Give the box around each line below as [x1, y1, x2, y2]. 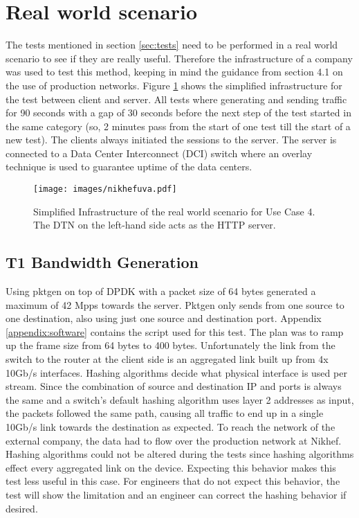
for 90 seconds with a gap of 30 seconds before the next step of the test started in [6, 105, 351, 120]
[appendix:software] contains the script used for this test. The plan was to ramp [6, 324, 344, 339]
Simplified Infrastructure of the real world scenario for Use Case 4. [33, 204, 315, 218]
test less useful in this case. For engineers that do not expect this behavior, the [6, 474, 340, 488]
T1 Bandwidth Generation [6, 251, 199, 273]
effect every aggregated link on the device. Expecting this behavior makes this [6, 460, 336, 474]
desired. [6, 501, 38, 515]
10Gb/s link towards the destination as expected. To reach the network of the [6, 420, 335, 434]
